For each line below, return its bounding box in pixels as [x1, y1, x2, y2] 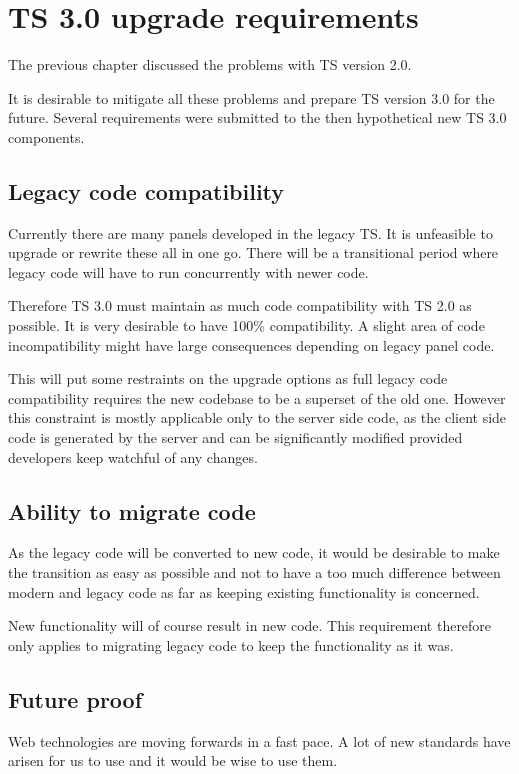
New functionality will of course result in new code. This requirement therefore [8, 615, 492, 636]
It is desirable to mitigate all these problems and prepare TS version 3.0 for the [8, 87, 495, 108]
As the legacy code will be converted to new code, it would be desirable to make [8, 542, 500, 563]
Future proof [8, 683, 143, 714]
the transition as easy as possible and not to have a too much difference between [8, 562, 501, 583]
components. [8, 126, 85, 147]
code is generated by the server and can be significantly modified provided [8, 427, 463, 448]
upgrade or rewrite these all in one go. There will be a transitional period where [8, 242, 499, 263]
